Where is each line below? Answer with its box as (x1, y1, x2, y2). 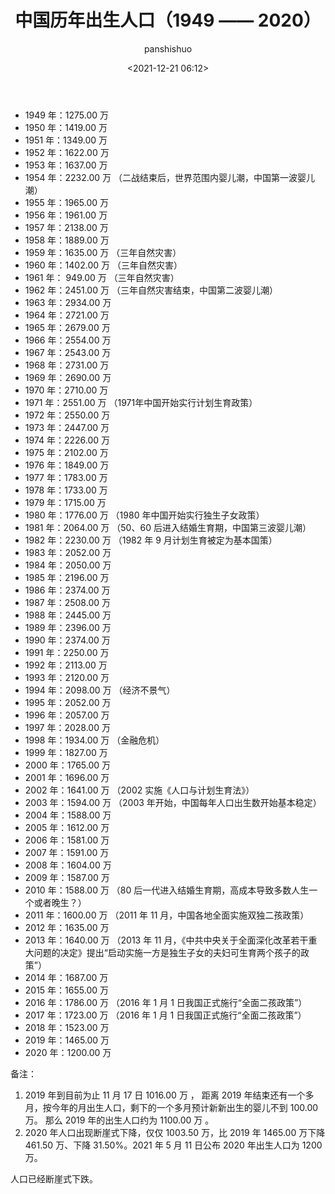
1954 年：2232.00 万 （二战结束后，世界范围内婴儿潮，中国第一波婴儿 (24, 171, 315, 183)
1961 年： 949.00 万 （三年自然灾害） (24, 271, 180, 283)
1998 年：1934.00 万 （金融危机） (24, 734, 165, 746)
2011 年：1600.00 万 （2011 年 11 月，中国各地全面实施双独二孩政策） (24, 909, 310, 921)
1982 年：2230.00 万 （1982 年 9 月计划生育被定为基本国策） (24, 534, 278, 546)
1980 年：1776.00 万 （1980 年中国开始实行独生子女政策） (24, 509, 265, 521)
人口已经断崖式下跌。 (10, 1172, 98, 1185)
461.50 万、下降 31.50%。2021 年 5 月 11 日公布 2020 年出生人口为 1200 (24, 1139, 323, 1151)
